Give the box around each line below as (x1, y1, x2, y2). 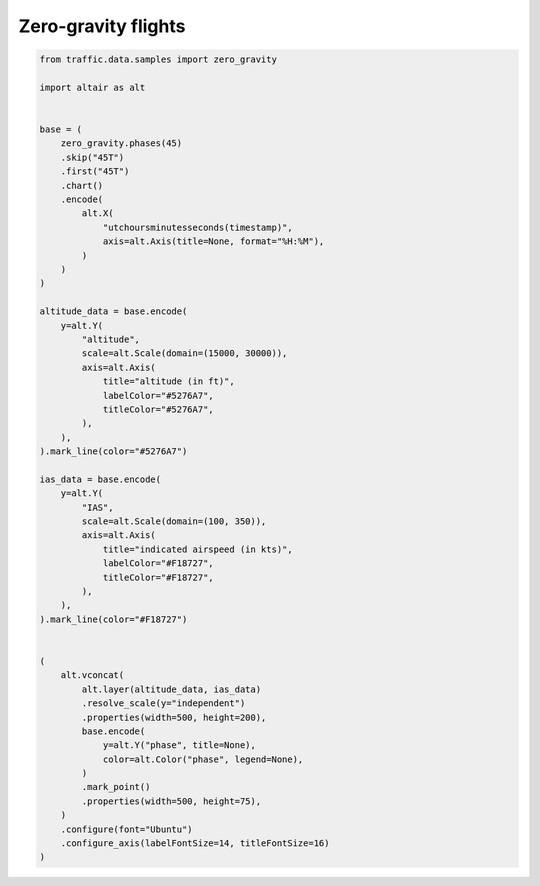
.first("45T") (60, 166, 130, 177)
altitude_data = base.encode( (39, 306, 188, 317)
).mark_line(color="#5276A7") (39, 446, 188, 457)
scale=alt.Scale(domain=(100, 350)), (81, 516, 267, 527)
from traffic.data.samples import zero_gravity (39, 54, 277, 65)
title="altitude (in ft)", (102, 376, 235, 387)
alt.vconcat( (60, 670, 125, 681)
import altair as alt (39, 81, 146, 93)
